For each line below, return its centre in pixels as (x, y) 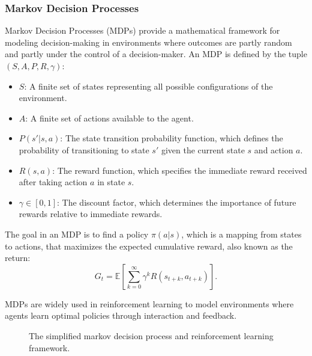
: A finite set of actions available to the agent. (109, 118)
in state (111, 182)
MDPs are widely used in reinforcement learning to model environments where (149, 303)
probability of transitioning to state (84, 149)
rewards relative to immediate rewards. (91, 214)
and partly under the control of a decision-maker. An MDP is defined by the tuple (156, 54)
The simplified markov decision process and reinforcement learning (151, 335)
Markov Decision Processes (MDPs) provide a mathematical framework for (142, 30)
